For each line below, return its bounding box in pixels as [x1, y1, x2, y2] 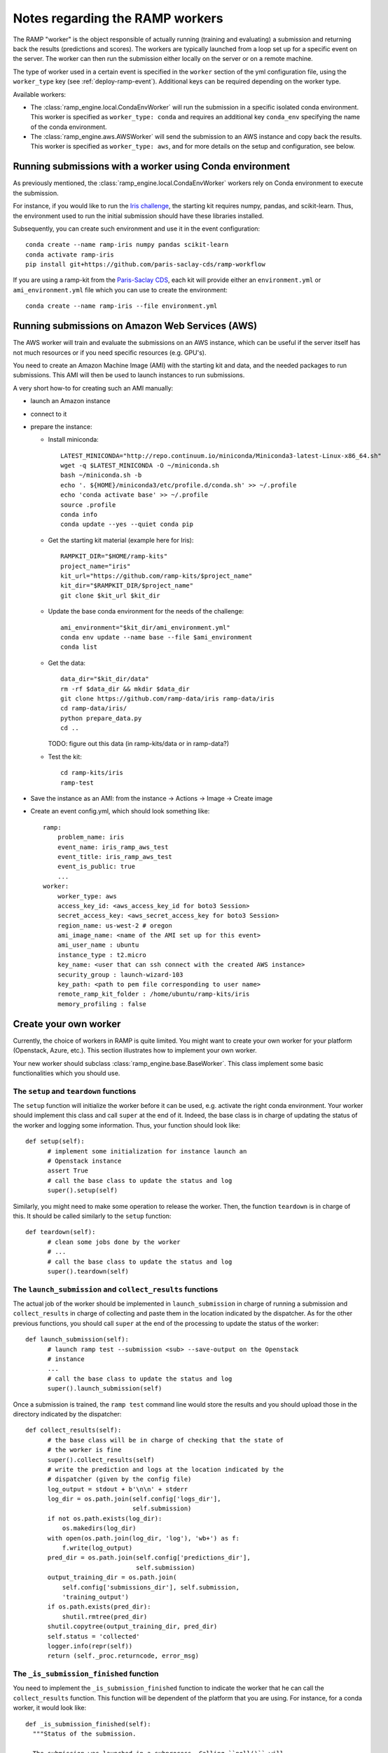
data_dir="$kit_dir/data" [60, 675, 150, 683]
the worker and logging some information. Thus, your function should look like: [13, 1121, 241, 1129]
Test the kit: [48, 752, 82, 761]
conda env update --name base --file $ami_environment [60, 633, 253, 641]
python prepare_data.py [60, 714, 142, 722]
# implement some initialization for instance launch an [47, 1147, 247, 1155]
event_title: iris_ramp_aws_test [57, 853, 173, 860]
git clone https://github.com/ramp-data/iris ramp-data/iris [60, 694, 275, 703]
